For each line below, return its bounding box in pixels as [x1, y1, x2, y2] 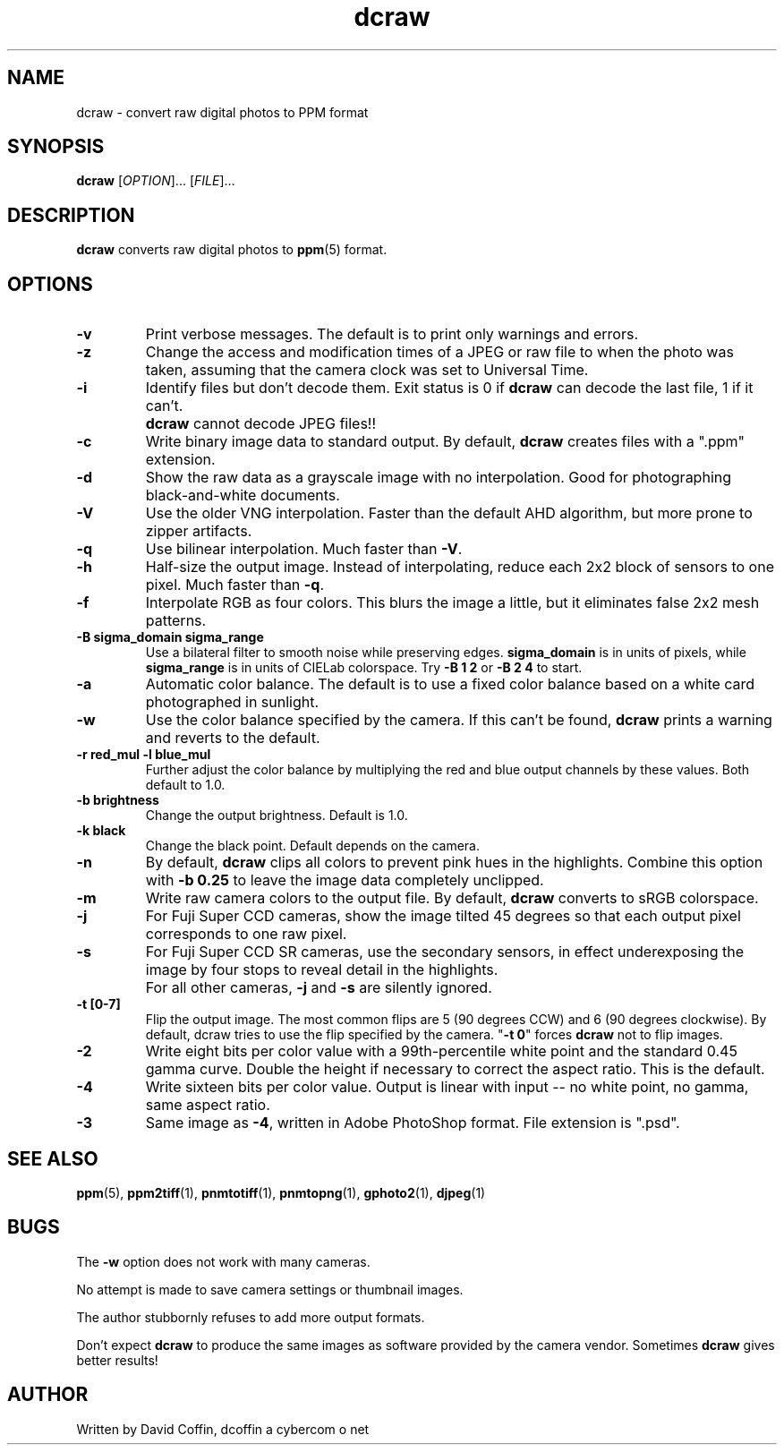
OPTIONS [7, 272, 93, 295]
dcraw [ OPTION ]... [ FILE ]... [76, 173, 235, 189]
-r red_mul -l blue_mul [76, 747, 211, 763]
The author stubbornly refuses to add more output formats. [76, 1309, 425, 1325]
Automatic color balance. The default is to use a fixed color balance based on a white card [145, 675, 755, 694]
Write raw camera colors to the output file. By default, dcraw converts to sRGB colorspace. [145, 889, 759, 908]
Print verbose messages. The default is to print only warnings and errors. [145, 325, 638, 344]
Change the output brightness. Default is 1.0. [145, 807, 408, 824]
